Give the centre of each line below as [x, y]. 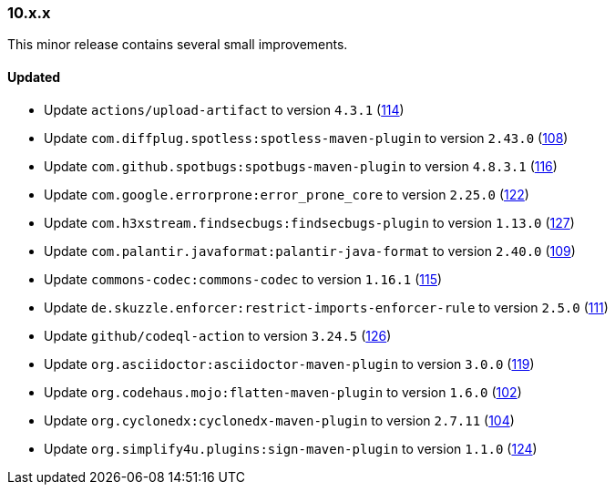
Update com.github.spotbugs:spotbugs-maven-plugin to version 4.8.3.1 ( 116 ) [301, 166]
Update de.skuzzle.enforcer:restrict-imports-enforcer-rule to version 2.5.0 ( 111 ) [326, 307]
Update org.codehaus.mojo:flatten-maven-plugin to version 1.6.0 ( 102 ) [283, 392]
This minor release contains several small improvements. [178, 45]
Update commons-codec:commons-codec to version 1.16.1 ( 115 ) [243, 279]
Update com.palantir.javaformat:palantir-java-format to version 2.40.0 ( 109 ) [310, 251]
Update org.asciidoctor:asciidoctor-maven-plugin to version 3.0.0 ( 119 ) [289, 364]
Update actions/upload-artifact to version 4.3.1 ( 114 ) [224, 109]
